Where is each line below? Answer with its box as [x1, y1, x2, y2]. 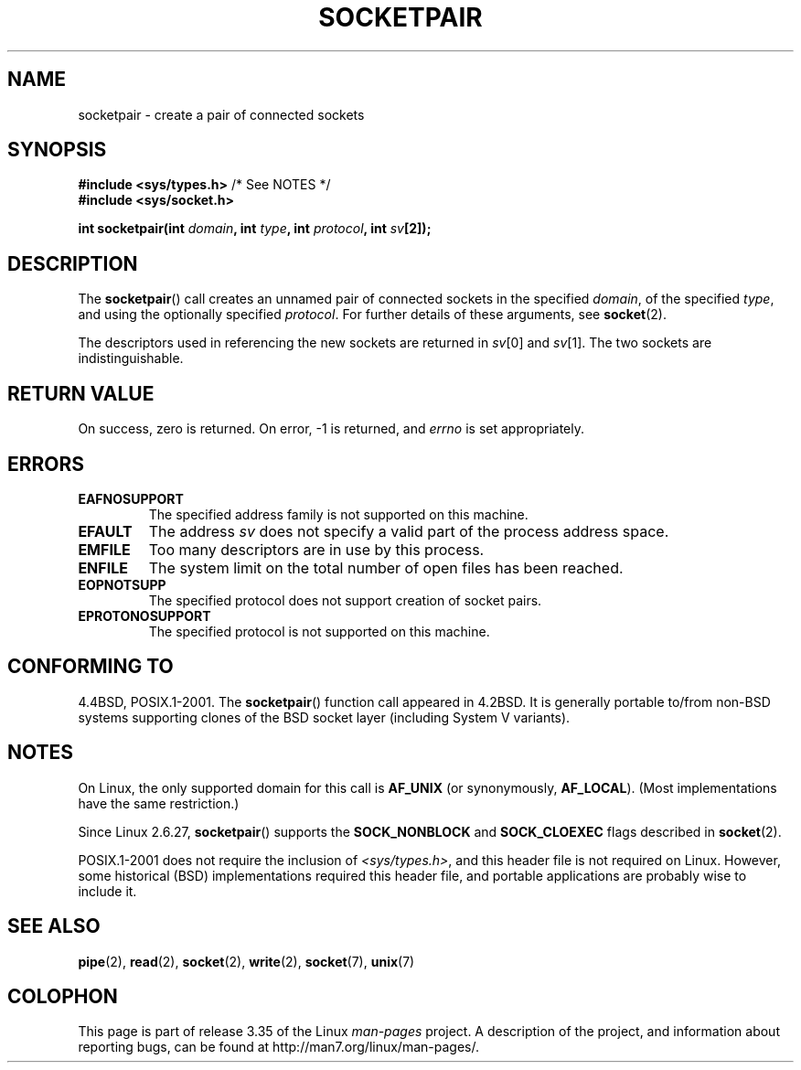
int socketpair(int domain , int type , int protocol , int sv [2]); [78, 220, 432, 237]
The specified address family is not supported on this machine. [148, 506, 529, 522]
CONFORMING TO [7, 655, 174, 679]
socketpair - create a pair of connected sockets [78, 106, 365, 123]
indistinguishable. [78, 350, 184, 367]
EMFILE [78, 540, 131, 559]
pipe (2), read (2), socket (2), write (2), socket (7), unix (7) [78, 953, 415, 969]
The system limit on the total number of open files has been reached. [148, 558, 624, 577]
